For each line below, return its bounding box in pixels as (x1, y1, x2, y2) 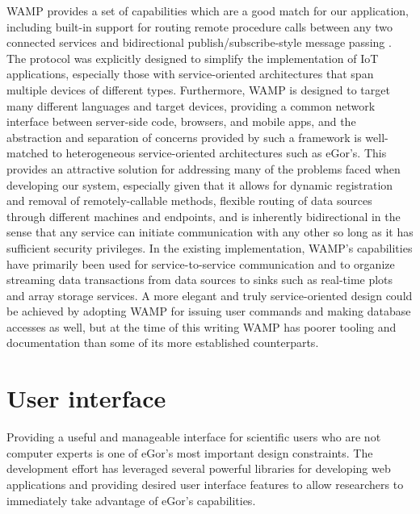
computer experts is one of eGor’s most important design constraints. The (6, 444, 373, 461)
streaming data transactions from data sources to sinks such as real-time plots (6, 271, 393, 288)
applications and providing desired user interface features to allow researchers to (6, 475, 404, 492)
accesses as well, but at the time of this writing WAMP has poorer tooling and (6, 318, 397, 335)
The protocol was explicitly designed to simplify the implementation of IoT (6, 49, 379, 66)
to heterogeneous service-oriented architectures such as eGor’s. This (52, 144, 387, 161)
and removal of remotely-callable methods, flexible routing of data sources (6, 192, 372, 209)
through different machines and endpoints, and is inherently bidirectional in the (6, 207, 401, 224)
